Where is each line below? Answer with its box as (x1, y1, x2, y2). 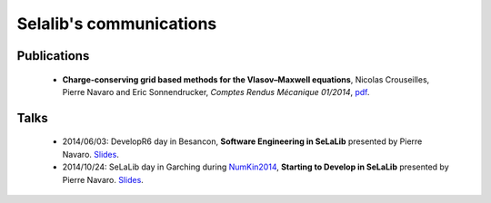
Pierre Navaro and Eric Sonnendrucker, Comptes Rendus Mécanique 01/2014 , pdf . (62, 86, 370, 97)
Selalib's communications (16, 14, 217, 34)
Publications (16, 48, 90, 63)
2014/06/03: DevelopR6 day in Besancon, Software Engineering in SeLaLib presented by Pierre (62, 136, 423, 147)
